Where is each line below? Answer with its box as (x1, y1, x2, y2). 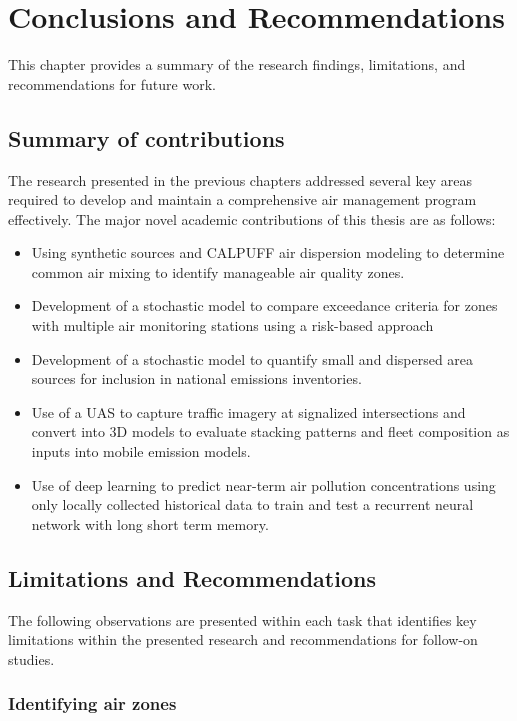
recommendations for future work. (8, 73, 216, 94)
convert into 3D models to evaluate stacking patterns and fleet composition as (31, 421, 510, 442)
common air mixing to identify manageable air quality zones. (31, 261, 405, 282)
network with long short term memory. (31, 513, 269, 534)
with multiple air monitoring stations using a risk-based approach (31, 315, 434, 336)
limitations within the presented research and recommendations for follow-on (8, 629, 478, 650)
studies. (8, 648, 55, 669)
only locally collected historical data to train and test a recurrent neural (31, 494, 474, 515)
